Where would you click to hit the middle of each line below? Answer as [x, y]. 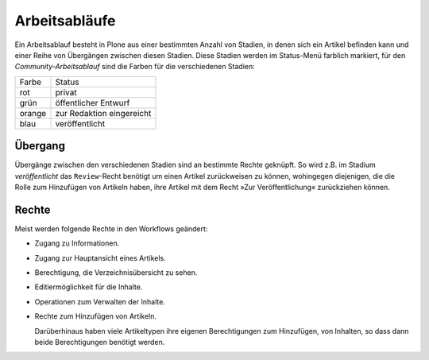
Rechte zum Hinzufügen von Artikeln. [96, 316]
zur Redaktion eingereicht [103, 113]
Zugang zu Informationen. [77, 243]
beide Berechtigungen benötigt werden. [100, 343]
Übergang [40, 146]
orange [33, 113]
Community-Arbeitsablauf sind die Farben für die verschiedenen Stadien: [135, 67]
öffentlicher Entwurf [93, 103]
